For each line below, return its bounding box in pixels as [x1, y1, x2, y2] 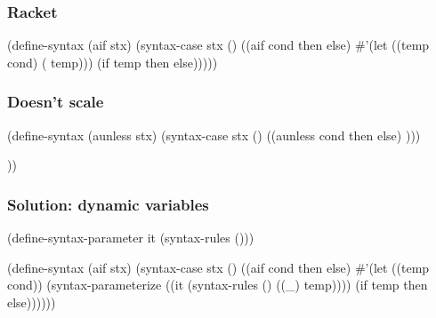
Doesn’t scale [7, 91, 104, 113]
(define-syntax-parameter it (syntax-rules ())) [7, 228, 254, 247]
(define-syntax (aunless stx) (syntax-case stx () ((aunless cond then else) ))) [7, 125, 421, 144]
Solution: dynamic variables [7, 193, 209, 215]
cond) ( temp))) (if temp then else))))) [7, 52, 218, 71]
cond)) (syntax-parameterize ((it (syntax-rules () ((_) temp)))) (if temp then [7, 275, 428, 294]
